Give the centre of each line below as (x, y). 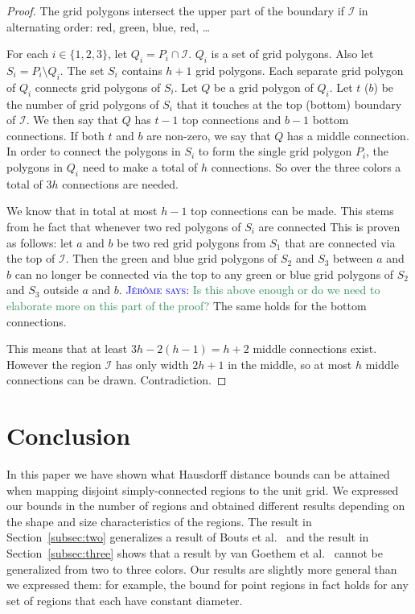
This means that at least (67, 348)
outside (61, 290)
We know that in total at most (82, 211)
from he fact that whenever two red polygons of (124, 226)
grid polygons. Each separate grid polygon (300, 70)
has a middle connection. (348, 135)
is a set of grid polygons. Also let (292, 54)
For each (27, 54)
